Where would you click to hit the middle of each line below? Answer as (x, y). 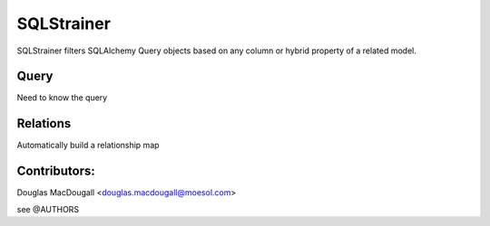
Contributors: (56, 171)
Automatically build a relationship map (88, 146)
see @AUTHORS (48, 209)
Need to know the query (62, 98)
